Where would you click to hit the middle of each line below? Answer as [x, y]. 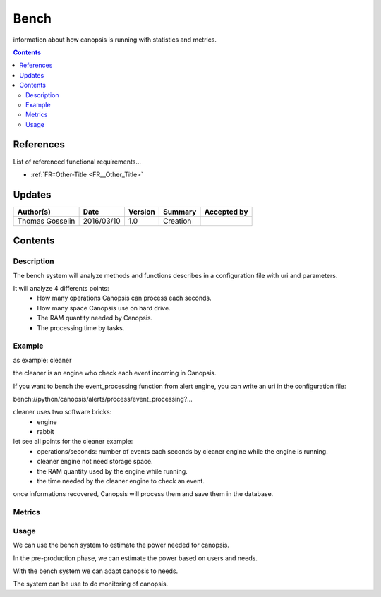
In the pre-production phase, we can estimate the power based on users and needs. [135, 558]
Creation [177, 221]
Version [141, 212]
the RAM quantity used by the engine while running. [112, 471]
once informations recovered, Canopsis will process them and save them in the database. [143, 494]
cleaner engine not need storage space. [95, 462]
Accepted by [226, 212]
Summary [180, 212]
